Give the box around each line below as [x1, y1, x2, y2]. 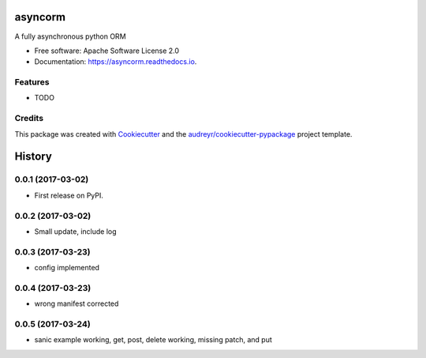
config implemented [34, 263, 100, 273]
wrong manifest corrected [34, 299, 119, 308]
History [14, 150, 53, 164]
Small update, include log [34, 226, 118, 236]
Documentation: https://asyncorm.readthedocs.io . [34, 57, 197, 66]
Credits [14, 113, 43, 124]
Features [14, 77, 50, 88]
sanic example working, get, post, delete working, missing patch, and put [34, 335, 272, 345]
